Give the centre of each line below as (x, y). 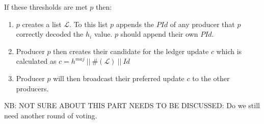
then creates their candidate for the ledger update (131, 51)
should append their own (159, 34)
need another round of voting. (51, 115)
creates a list (42, 24)
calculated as (36, 61)
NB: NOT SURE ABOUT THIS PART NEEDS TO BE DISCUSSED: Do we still (132, 105)
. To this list (89, 24)
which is (229, 51)
